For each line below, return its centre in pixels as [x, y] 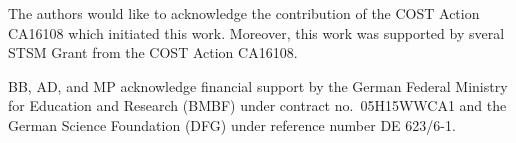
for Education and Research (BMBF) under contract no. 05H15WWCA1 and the [257, 105]
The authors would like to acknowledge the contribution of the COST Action [244, 13]
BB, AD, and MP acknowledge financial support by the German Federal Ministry [258, 85]
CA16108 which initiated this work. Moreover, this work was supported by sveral [256, 32]
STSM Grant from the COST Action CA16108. [153, 52]
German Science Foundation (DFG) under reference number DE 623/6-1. [232, 124]
